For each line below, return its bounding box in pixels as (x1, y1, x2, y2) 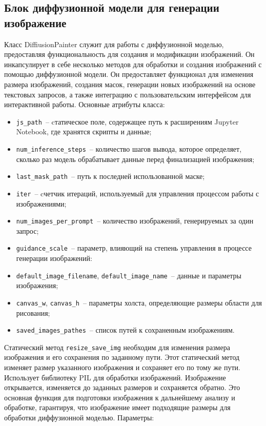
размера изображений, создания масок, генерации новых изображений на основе (4, 78, 256, 89)
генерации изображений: (16, 253, 92, 263)
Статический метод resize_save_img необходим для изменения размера (4, 341, 230, 352)
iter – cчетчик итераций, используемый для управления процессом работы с (16, 188, 259, 198)
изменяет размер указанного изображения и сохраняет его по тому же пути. (4, 362, 240, 373)
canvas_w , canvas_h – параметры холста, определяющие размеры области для (16, 297, 262, 308)
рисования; (16, 307, 50, 318)
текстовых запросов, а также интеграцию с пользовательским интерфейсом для (4, 89, 251, 99)
